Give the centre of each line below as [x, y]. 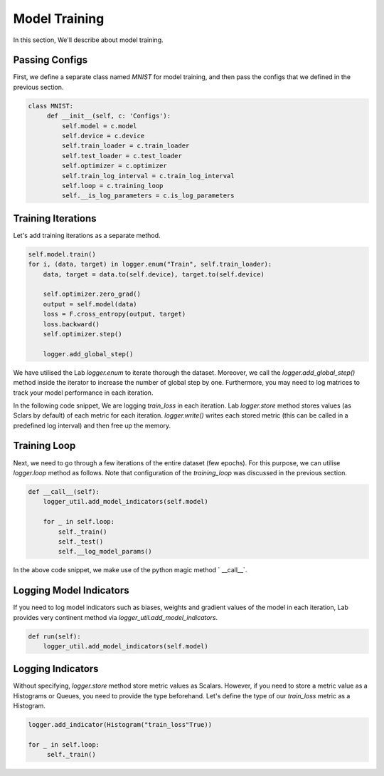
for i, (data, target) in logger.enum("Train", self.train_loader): [150, 264]
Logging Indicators [56, 669]
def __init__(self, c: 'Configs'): [108, 116]
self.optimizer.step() [82, 334]
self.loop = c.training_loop [112, 186]
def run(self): [54, 636]
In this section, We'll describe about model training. [88, 40]
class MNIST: [51, 106]
